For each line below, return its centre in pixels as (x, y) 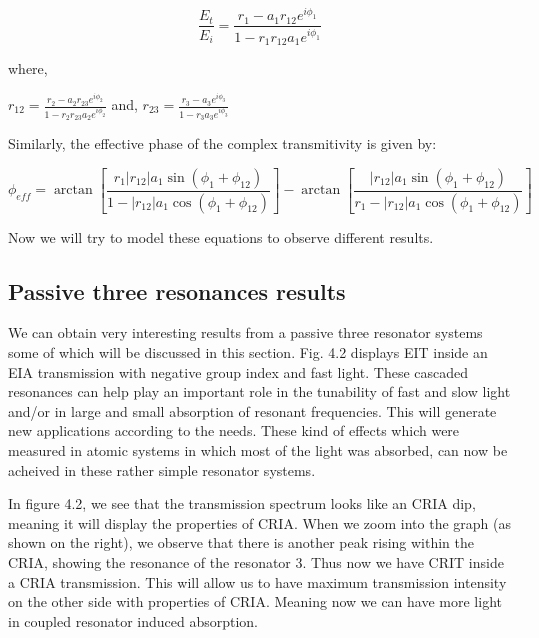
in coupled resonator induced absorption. (133, 620)
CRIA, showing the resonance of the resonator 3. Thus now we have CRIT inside (256, 561)
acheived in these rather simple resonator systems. (162, 469)
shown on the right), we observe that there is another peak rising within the (241, 542)
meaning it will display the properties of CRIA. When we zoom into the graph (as (259, 522)
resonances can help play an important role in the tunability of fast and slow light (259, 391)
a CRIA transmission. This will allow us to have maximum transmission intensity (257, 581)
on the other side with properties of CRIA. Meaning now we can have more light (255, 601)
